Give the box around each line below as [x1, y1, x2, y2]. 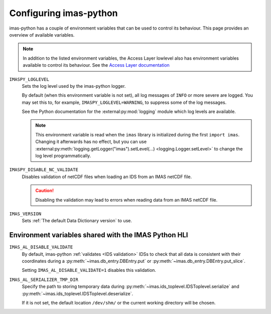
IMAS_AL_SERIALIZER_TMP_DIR [9, 276, 79, 282]
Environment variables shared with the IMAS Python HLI [9, 231, 188, 239]
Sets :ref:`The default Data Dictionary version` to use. [22, 218, 132, 224]
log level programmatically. [35, 153, 91, 159]
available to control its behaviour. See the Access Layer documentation [23, 62, 170, 68]
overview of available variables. [9, 32, 75, 38]
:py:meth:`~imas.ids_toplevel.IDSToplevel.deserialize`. [22, 290, 133, 296]
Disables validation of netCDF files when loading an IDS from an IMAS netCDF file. [22, 174, 192, 180]
